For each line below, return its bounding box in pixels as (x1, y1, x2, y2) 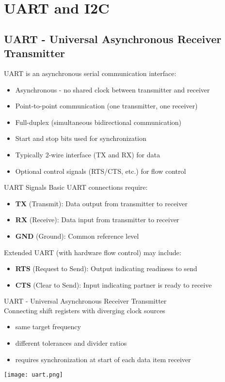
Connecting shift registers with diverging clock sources (4, 305, 165, 315)
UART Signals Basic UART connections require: (4, 182, 148, 192)
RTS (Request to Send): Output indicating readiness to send (15, 263, 197, 274)
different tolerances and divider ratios (15, 338, 127, 348)
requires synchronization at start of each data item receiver (15, 354, 191, 364)
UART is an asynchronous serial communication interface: (4, 68, 177, 78)
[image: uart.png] (4, 371, 63, 379)
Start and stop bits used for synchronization (15, 133, 146, 143)
